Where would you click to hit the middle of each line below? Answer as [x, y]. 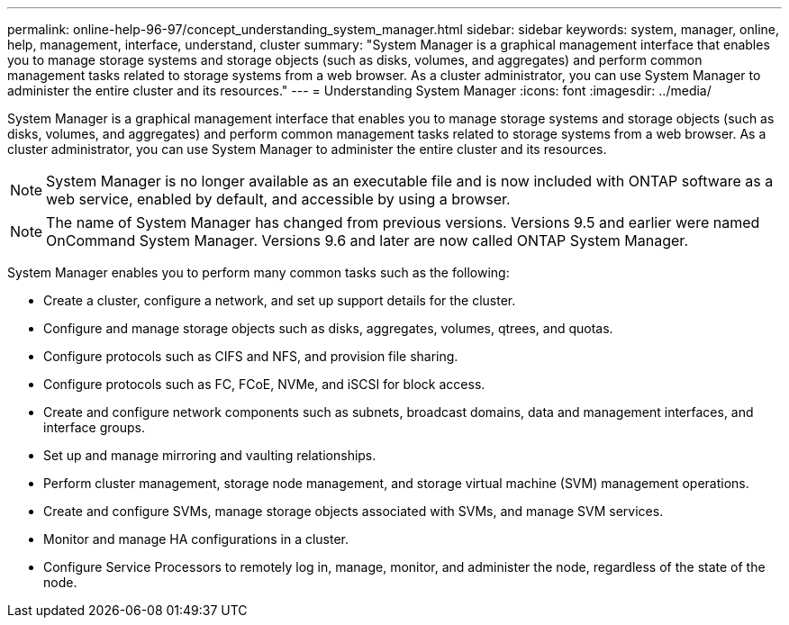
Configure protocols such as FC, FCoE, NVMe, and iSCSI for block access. [264, 384]
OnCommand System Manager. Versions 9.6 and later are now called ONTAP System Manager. [367, 240]
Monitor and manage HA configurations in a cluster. [196, 539]
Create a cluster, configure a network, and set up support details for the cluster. [280, 300]
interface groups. [94, 427]
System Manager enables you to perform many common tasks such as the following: [258, 272]
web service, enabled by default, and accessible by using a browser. [278, 199]
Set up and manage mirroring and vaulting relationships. [210, 455]
